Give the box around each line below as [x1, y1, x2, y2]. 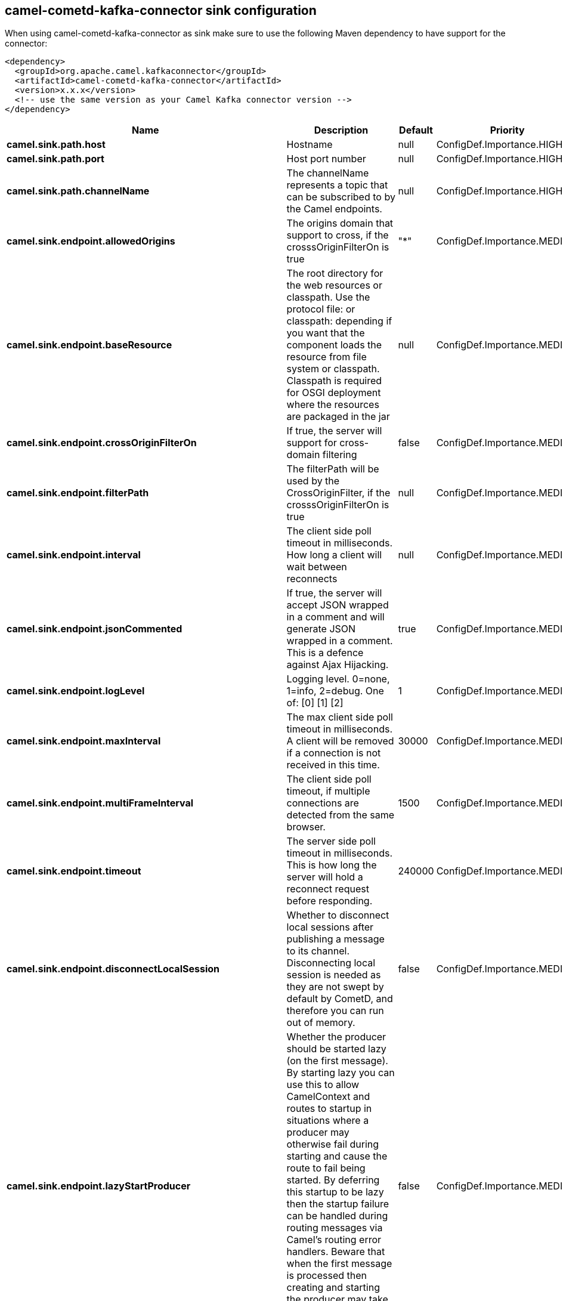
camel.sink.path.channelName [7, 185, 150, 197]
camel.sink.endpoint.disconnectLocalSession [7, 963, 219, 975]
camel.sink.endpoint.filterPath [7, 487, 149, 499]
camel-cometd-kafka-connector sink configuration [5, 3, 317, 18]
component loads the [286, 339, 382, 351]
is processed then [286, 1269, 367, 1282]
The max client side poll [286, 711, 393, 724]
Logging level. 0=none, [286, 673, 390, 685]
